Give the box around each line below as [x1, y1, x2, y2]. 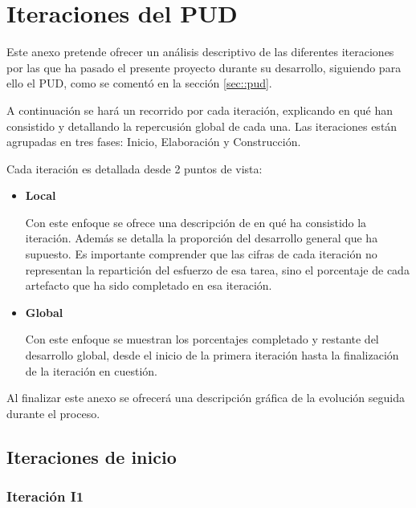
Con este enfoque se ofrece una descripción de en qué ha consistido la [25, 213, 367, 230]
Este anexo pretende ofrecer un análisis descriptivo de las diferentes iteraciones [6, 43, 394, 60]
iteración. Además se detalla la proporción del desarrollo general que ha [25, 230, 378, 246]
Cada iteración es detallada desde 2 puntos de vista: [6, 160, 263, 177]
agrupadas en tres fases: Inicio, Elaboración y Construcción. [6, 133, 301, 150]
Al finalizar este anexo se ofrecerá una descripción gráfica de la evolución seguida [6, 389, 405, 406]
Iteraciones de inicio [6, 444, 177, 469]
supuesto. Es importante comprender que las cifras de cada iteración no [25, 246, 377, 262]
